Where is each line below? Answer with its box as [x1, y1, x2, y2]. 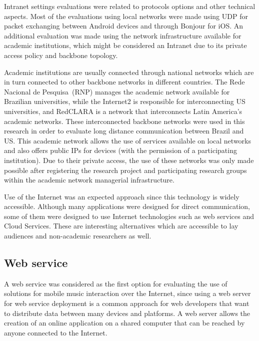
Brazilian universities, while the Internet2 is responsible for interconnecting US [4, 96, 245, 106]
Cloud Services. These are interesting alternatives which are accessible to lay [4, 220, 238, 231]
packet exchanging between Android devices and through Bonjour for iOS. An [4, 20, 243, 31]
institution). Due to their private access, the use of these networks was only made [4, 154, 254, 165]
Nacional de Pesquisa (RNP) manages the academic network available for [4, 86, 230, 96]
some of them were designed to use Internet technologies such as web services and [4, 210, 254, 221]
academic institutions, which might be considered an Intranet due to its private [4, 40, 247, 50]
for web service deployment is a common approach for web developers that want [4, 298, 249, 308]
